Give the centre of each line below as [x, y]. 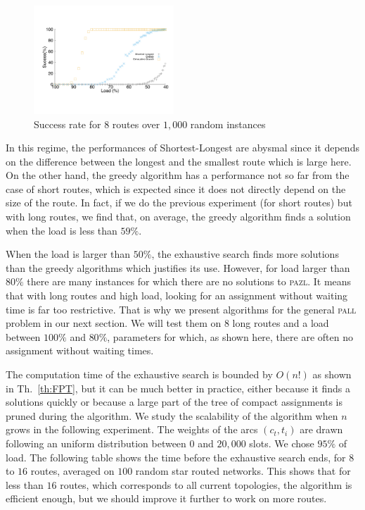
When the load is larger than [68, 254]
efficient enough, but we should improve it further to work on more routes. [166, 498]
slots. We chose [282, 443]
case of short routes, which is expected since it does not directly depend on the [176, 188]
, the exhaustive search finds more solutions [245, 254]
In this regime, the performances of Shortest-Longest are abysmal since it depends [182, 148]
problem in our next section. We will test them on [114, 323]
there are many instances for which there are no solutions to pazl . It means [189, 281]
